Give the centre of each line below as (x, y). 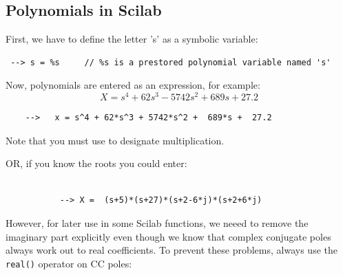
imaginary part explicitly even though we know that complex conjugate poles (168, 236)
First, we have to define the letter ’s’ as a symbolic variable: (132, 39)
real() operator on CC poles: (69, 263)
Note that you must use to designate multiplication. (115, 140)
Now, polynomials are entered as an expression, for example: (133, 85)
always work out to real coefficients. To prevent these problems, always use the (171, 250)
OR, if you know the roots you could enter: (96, 163)
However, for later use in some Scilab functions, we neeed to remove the (157, 223)
